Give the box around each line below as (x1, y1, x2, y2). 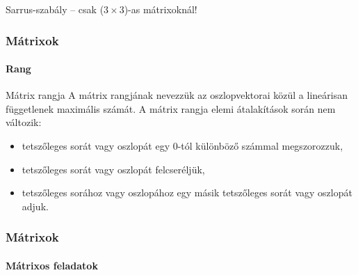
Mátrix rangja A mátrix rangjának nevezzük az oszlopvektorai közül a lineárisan (6, 88, 348, 102)
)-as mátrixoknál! (124, 2, 197, 16)
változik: (6, 115, 42, 129)
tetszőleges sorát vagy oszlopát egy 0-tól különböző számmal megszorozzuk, (22, 139, 343, 153)
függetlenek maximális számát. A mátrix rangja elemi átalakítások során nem (6, 101, 336, 116)
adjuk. (22, 198, 49, 213)
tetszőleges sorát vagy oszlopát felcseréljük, (22, 162, 205, 176)
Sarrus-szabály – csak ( (6, 2, 104, 16)
